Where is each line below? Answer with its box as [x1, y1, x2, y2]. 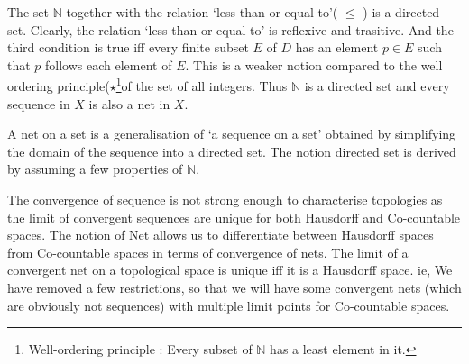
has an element [295, 38, 379, 57]
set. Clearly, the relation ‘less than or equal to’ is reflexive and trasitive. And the [7, 20, 454, 39]
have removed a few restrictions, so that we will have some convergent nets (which [7, 278, 462, 296]
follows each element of [45, 55, 172, 74]
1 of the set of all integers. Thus [115, 74, 288, 96]
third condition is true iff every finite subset [7, 38, 249, 57]
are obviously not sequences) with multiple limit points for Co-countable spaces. [7, 296, 450, 314]
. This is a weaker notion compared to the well [185, 55, 443, 74]
